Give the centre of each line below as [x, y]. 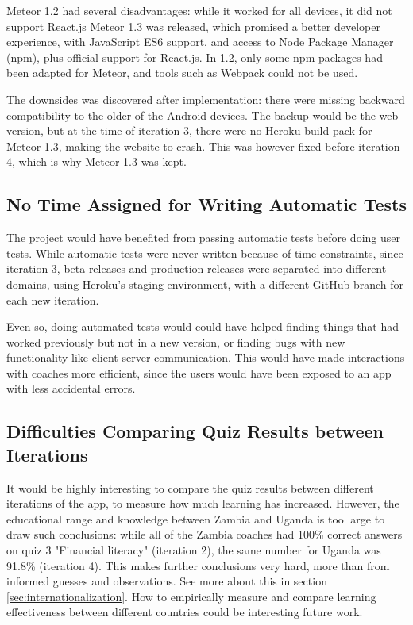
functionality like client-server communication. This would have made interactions [206, 357]
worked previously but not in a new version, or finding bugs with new [176, 341]
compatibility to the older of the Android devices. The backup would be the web [203, 115]
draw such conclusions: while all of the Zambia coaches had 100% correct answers [205, 534]
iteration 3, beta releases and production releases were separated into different [197, 268]
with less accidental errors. [71, 388]
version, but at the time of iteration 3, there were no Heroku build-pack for [189, 130]
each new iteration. [53, 299]
